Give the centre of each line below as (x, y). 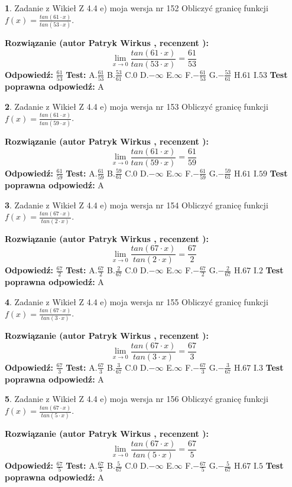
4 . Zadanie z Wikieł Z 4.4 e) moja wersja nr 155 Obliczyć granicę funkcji (137, 301)
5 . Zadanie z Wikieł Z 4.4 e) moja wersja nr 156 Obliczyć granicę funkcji (137, 399)
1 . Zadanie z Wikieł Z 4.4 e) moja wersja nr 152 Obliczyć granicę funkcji (137, 8)
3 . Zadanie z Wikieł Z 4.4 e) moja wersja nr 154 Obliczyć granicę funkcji (137, 205)
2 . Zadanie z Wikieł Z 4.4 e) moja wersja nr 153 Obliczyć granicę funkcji (137, 106)
